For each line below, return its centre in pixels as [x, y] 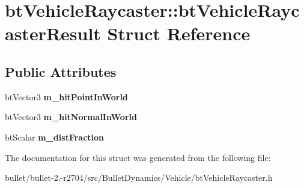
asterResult [53, 33]
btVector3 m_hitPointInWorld [66, 96]
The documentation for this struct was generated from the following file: [138, 157]
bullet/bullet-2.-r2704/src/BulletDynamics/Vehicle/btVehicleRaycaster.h [139, 177]
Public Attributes [61, 71]
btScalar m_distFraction [55, 137]
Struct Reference [179, 33]
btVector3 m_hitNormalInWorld [71, 117]
